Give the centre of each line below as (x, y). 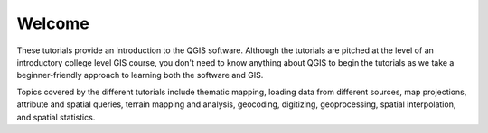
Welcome (53, 23)
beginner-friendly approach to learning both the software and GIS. (140, 75)
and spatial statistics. (56, 117)
